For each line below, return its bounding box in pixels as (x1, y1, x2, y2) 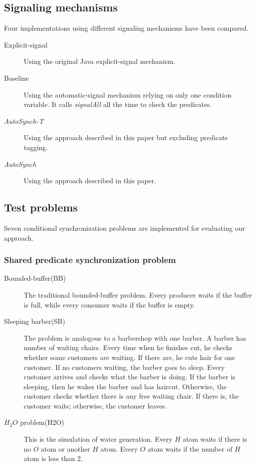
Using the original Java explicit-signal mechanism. (24, 56, 175, 66)
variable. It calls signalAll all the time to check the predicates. (24, 99, 212, 109)
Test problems (4, 200, 78, 215)
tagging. (24, 142, 48, 152)
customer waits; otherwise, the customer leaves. (24, 400, 167, 411)
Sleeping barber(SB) (4, 316, 65, 326)
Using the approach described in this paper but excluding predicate (24, 132, 228, 143)
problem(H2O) (20, 417, 64, 427)
